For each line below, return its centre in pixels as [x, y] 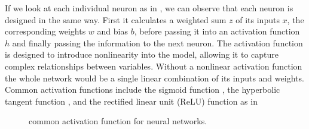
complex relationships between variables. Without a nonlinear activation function [154, 66]
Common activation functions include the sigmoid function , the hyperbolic [143, 89]
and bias [112, 31]
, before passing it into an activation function [217, 31]
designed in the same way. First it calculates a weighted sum [116, 19]
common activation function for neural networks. [118, 121]
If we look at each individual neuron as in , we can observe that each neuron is [149, 8]
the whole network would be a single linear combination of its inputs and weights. [154, 78]
